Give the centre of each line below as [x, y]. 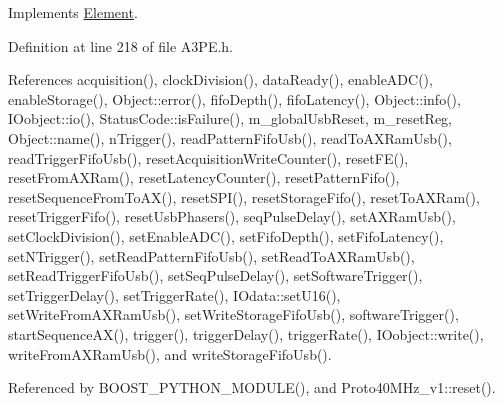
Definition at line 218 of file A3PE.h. [121, 45]
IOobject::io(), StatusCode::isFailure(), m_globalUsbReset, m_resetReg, [230, 118]
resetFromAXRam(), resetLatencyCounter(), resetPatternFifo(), [204, 177]
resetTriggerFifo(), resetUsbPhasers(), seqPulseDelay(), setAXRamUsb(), [232, 216]
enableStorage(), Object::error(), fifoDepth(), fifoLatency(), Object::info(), [234, 98]
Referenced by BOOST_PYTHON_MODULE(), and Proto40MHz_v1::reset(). [252, 387]
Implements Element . [73, 12]
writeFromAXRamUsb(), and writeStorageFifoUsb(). [170, 353]
